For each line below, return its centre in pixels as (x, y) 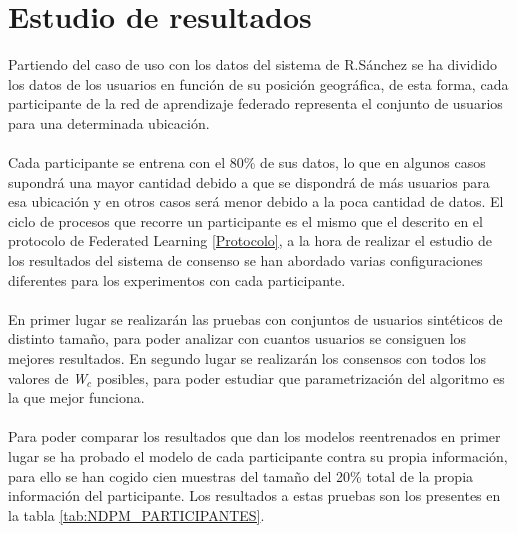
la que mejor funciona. (76, 397)
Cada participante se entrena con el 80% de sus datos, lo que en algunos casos (247, 162)
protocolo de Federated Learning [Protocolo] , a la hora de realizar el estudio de (250, 240)
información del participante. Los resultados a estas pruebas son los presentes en (254, 495)
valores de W (48, 377)
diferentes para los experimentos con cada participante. (177, 279)
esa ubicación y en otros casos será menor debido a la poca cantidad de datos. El (256, 201)
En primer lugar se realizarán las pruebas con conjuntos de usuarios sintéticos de (255, 318)
